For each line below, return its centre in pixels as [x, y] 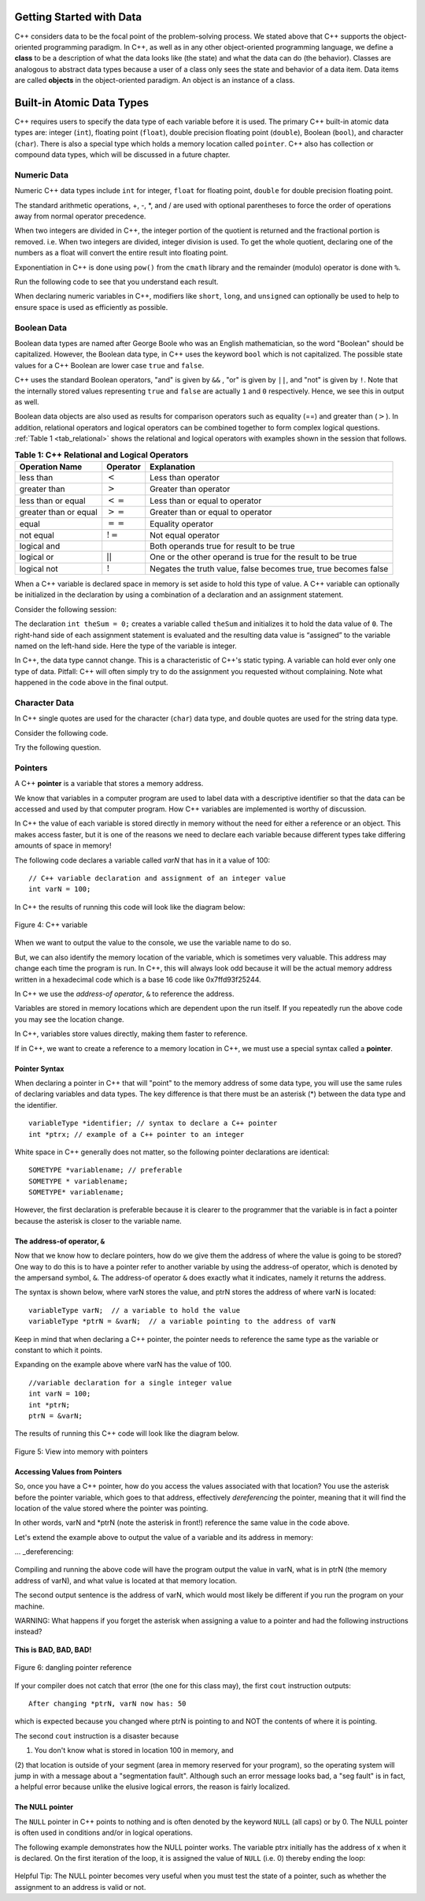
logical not [39, 568]
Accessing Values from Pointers [68, 1471]
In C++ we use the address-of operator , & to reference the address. [124, 994]
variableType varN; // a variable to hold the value [134, 1310]
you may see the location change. [70, 1019]
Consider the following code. [61, 732]
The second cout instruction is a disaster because [97, 1735]
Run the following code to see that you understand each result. [116, 282]
